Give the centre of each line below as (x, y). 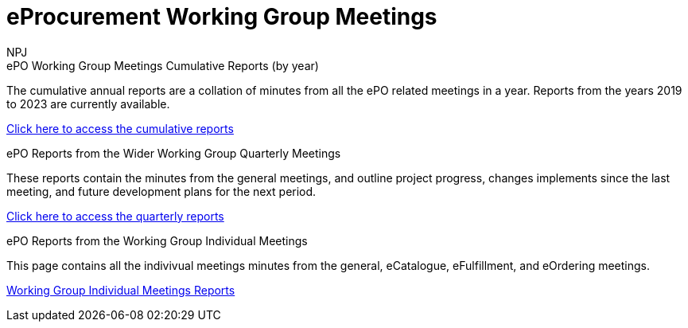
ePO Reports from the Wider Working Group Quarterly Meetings (174, 153)
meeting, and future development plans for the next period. (161, 191)
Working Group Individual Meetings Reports (121, 290)
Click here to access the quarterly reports (115, 216)
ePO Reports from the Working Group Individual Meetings (157, 240)
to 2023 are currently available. (88, 103)
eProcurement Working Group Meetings (222, 17)
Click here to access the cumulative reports (120, 128)
